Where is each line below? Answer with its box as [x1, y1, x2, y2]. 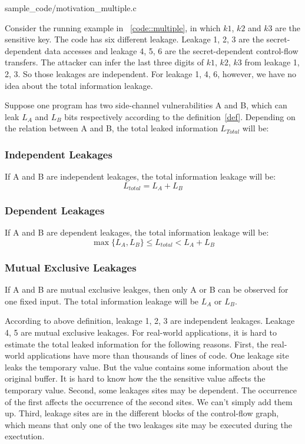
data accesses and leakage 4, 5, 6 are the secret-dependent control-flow [44, 44, 299, 57]
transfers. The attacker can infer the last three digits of [5, 56, 204, 68]
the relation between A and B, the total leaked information [5, 122, 218, 134]
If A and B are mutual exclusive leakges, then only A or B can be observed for [5, 283, 289, 296]
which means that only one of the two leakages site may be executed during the [5, 418, 292, 430]
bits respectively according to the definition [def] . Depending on [64, 110, 296, 122]
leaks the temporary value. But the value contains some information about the [5, 360, 288, 373]
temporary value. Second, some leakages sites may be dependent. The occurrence [5, 383, 297, 396]
